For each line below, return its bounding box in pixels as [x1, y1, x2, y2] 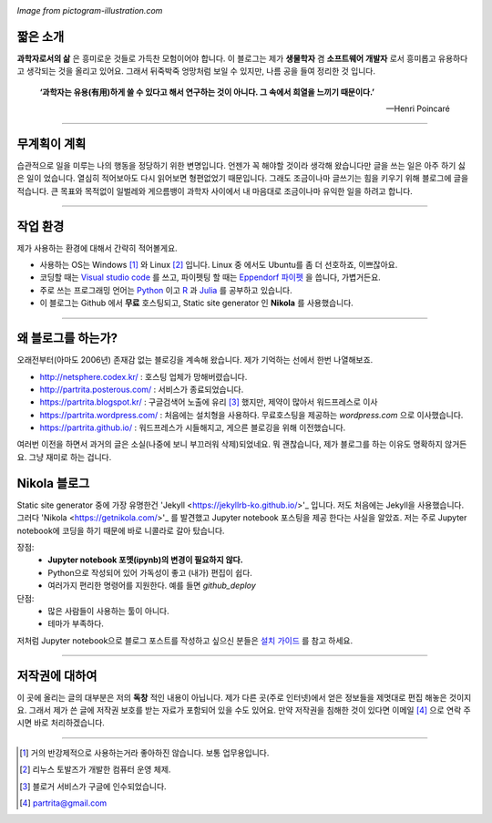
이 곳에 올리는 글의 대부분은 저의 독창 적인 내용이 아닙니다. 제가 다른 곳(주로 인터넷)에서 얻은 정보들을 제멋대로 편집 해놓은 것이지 [16, 692, 472, 703]
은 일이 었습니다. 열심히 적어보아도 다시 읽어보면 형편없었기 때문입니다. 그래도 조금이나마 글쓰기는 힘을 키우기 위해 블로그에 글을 [16, 173, 469, 184]
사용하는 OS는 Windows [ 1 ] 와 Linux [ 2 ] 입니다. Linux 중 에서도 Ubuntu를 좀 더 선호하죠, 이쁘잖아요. [39, 260, 398, 271]
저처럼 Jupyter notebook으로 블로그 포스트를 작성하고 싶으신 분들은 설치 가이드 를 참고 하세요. [16, 634, 354, 646]
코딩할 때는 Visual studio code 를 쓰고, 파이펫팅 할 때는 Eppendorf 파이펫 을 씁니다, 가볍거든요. [39, 272, 382, 283]
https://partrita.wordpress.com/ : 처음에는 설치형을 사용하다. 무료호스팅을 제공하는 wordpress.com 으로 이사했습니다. [39, 409, 464, 420]
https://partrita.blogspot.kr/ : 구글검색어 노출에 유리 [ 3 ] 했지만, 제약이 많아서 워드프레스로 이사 [39, 396, 378, 407]
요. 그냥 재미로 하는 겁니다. [16, 451, 112, 462]
